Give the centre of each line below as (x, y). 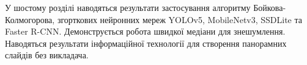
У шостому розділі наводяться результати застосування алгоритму (128, 7)
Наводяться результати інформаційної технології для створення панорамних (146, 43)
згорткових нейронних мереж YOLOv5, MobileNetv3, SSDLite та (180, 19)
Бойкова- (270, 7)
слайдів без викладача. (47, 55)
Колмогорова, (30, 19)
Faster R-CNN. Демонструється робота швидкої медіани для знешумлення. (145, 31)
